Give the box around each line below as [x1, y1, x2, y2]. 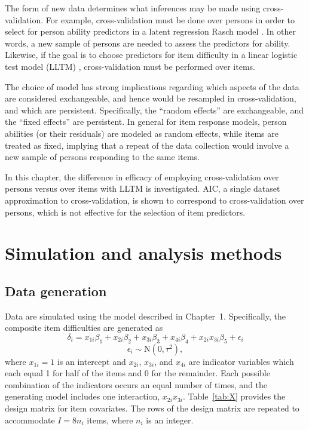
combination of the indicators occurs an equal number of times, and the [5, 378, 268, 391]
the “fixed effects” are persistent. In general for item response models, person [5, 115, 287, 128]
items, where [87, 413, 133, 426]
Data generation [5, 281, 107, 300]
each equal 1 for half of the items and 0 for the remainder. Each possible [5, 367, 270, 379]
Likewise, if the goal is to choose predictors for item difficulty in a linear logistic [5, 48, 298, 61]
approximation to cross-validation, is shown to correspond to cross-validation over [5, 193, 304, 206]
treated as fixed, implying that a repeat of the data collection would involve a [5, 139, 289, 151]
